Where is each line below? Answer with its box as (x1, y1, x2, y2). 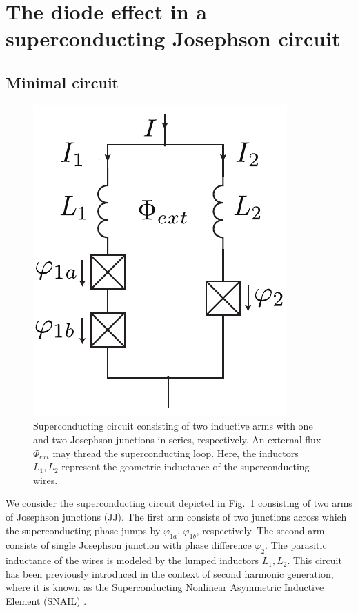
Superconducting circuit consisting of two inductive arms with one (33, 419, 313, 433)
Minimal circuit (6, 71, 119, 92)
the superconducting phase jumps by (6, 523, 161, 537)
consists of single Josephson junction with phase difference (6, 538, 252, 552)
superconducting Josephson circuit (6, 24, 341, 52)
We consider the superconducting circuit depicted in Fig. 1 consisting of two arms (6, 496, 352, 510)
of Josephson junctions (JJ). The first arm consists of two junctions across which (6, 509, 347, 523)
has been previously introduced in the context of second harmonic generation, (6, 566, 334, 581)
